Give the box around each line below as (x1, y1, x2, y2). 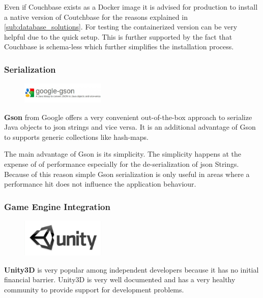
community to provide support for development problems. (4, 284, 184, 294)
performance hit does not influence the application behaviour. (4, 178, 196, 189)
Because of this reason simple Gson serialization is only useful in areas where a (4, 168, 250, 179)
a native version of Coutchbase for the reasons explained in (4, 11, 188, 22)
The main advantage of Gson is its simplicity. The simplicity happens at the (4, 148, 242, 159)
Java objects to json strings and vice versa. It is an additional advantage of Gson (4, 122, 256, 132)
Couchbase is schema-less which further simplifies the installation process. (4, 41, 234, 52)
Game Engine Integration (4, 200, 110, 213)
